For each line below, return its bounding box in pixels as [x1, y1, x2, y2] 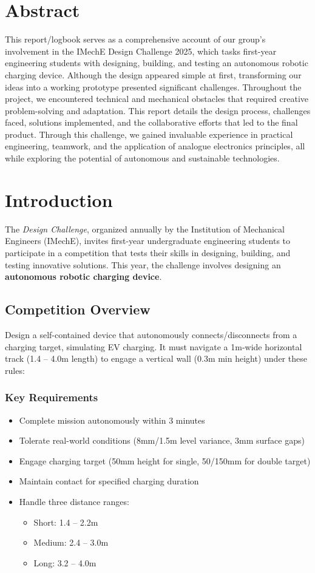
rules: [5, 364, 25, 376]
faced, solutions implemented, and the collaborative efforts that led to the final [5, 116, 298, 129]
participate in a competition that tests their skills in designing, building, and [5, 246, 291, 259]
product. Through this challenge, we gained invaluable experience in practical [5, 127, 293, 140]
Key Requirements [5, 390, 98, 405]
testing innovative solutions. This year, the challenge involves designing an [5, 258, 281, 271]
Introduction [5, 187, 113, 212]
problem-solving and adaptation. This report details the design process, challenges [5, 104, 311, 117]
